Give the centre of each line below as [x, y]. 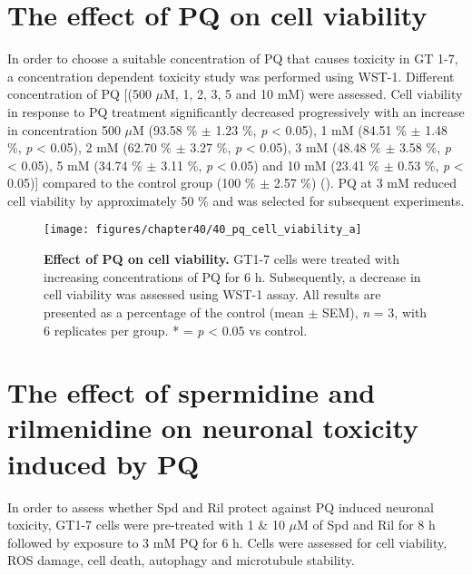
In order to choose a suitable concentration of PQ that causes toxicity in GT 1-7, [233, 58]
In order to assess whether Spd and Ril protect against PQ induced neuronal [221, 507]
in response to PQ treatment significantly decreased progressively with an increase [236, 111]
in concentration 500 [64, 129]
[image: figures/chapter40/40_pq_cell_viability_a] [203, 230]
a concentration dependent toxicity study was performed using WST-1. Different [231, 76]
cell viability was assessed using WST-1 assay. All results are [212, 294]
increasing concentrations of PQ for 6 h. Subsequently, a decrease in [232, 276]
